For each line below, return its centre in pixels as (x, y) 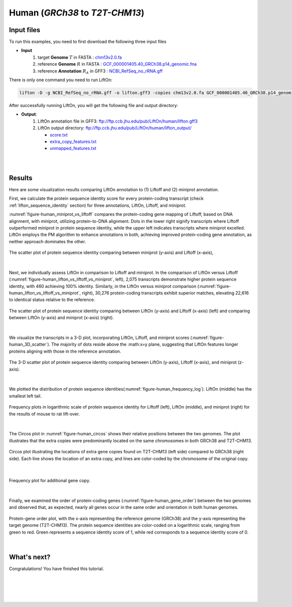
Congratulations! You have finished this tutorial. (56, 569)
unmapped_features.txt (73, 148)
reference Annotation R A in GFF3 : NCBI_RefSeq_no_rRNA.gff (100, 71)
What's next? (30, 557)
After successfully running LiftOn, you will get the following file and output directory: (94, 105)
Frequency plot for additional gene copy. (50, 481)
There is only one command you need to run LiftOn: (61, 80)
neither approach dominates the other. (47, 241)
